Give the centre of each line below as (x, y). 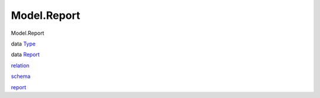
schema (21, 76)
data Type (23, 44)
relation (20, 66)
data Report (25, 55)
